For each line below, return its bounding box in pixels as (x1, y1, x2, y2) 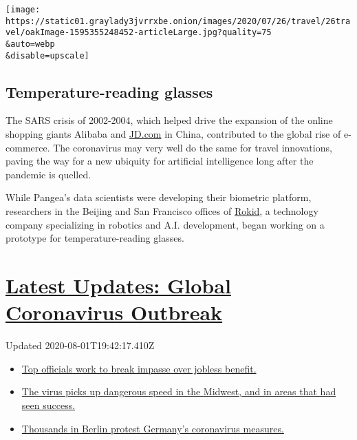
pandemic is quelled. (6, 167, 91, 181)
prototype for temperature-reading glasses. (6, 231, 184, 245)
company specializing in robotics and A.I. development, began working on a (6, 217, 325, 231)
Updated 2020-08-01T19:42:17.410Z (6, 338, 155, 353)
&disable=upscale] (6, 50, 89, 61)
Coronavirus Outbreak (6, 298, 223, 326)
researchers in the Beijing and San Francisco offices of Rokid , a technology (6, 204, 318, 218)
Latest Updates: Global (6, 271, 231, 300)
